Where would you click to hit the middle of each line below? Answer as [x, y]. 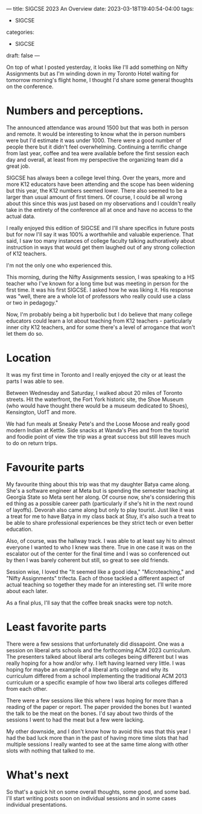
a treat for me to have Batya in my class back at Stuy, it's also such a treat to [101, 516]
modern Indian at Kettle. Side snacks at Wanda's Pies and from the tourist [98, 430]
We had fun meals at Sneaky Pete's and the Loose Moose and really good [98, 424]
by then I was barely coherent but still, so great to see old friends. [88, 560]
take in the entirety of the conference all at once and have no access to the [99, 210]
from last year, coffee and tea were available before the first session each [98, 153]
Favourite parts [45, 468]
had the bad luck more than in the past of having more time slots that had [97, 738]
